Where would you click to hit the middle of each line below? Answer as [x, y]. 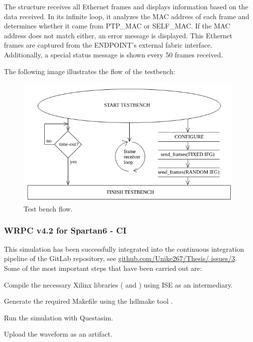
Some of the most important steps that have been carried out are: [103, 268]
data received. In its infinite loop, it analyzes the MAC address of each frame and [127, 16]
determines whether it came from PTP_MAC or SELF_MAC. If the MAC [117, 26]
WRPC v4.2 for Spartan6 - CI [65, 230]
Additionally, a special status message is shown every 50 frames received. [113, 54]
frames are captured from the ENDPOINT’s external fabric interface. [108, 45]
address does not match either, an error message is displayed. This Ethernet [118, 35]
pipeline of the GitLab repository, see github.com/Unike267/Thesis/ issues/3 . [121, 258]
